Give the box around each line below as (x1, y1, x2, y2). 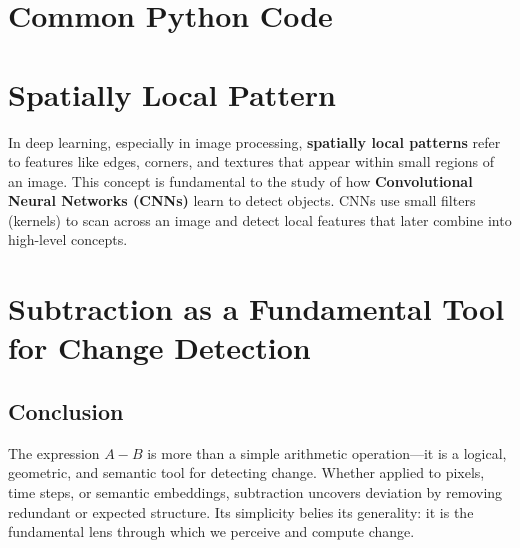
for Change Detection (8, 327, 311, 368)
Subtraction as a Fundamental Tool (8, 288, 505, 329)
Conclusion (8, 396, 124, 427)
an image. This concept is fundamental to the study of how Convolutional (8, 170, 473, 191)
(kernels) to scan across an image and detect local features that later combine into (8, 209, 512, 230)
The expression (8, 442, 100, 463)
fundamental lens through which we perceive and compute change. (8, 521, 415, 542)
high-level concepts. (8, 229, 128, 250)
